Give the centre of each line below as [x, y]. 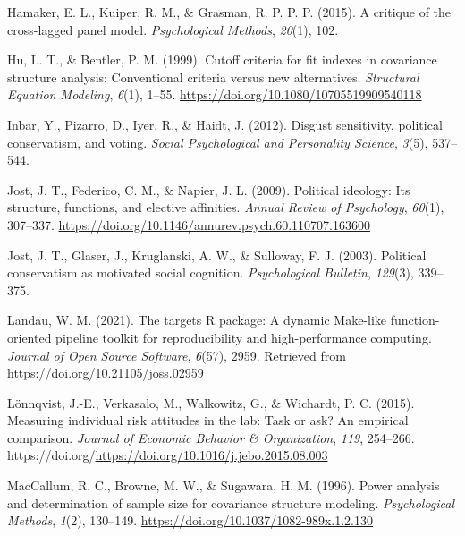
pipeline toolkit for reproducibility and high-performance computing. [244, 337]
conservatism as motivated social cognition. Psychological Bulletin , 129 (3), [211, 272]
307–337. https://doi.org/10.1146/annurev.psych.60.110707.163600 [189, 224]
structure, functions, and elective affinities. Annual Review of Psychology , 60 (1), [226, 207]
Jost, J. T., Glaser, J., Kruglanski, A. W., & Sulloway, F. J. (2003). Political [217, 255]
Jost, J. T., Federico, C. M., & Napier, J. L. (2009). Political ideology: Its [209, 189]
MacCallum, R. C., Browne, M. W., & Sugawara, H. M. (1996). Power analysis [224, 485]
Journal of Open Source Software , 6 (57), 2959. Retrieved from [177, 355]
